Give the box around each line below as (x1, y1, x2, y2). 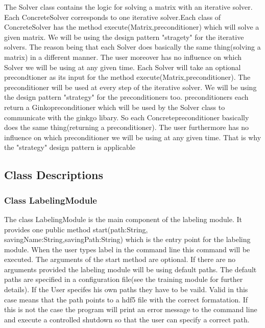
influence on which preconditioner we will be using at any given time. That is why (4, 132, 261, 142)
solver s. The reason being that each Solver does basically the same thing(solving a (4, 41, 261, 52)
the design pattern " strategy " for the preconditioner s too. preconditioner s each (4, 92, 249, 102)
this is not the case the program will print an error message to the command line (4, 304, 257, 315)
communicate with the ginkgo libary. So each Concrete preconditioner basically (4, 112, 249, 122)
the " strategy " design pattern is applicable (4, 142, 135, 152)
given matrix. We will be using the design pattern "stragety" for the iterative (4, 31, 244, 42)
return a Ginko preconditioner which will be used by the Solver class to (4, 101, 225, 112)
